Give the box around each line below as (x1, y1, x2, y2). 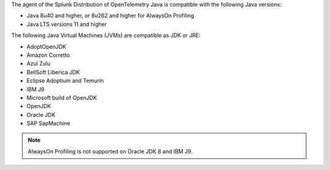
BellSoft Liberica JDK (26, 68, 80, 76)
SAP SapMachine (26, 119, 70, 127)
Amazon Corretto (26, 51, 70, 58)
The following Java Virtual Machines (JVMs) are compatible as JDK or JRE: (11, 32, 201, 39)
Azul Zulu (26, 60, 51, 67)
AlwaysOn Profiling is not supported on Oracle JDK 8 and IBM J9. (28, 147, 193, 155)
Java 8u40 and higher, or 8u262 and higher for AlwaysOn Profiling (26, 12, 194, 19)
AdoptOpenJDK (26, 43, 67, 50)
